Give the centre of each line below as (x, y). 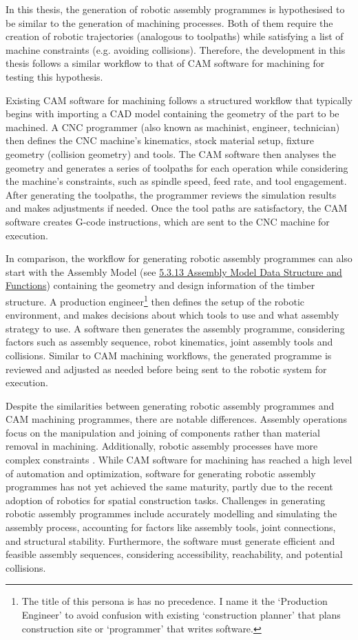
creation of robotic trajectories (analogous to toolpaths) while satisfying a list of (175, 36)
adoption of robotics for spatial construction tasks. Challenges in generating (166, 500)
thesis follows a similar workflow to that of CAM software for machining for (165, 63)
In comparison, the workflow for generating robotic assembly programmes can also (179, 258)
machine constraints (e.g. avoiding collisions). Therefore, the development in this (176, 49)
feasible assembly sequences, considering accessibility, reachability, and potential (174, 554)
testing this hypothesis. (54, 76)
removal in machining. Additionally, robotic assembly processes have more (162, 446)
